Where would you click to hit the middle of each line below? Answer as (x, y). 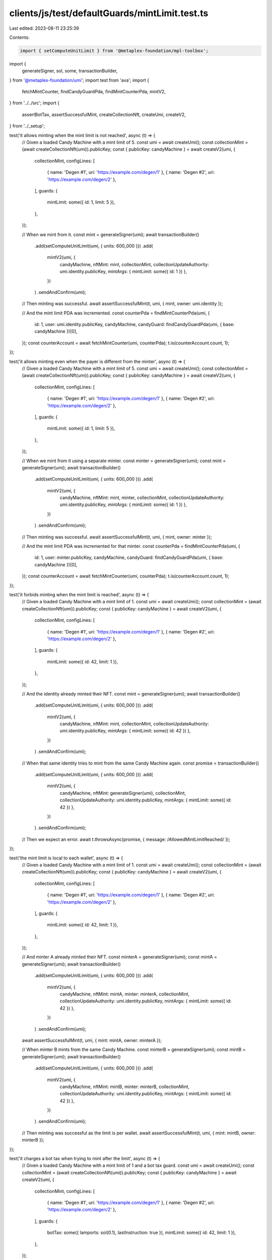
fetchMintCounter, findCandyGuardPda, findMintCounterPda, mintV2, (94, 92)
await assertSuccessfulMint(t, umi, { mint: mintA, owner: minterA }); (92, 1040)
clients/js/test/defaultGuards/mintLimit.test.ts (109, 13)
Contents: (19, 37)
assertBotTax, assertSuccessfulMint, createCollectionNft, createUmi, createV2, (104, 114)
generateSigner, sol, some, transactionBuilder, (70, 71)
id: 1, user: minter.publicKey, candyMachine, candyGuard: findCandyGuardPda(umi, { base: (129, 557)
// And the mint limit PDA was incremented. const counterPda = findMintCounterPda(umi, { (116, 313)
